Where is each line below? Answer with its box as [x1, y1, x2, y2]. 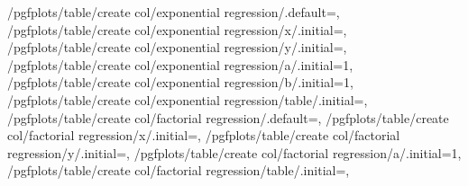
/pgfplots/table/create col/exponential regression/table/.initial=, [7, 90, 368, 109]
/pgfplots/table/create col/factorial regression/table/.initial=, [7, 161, 350, 180]
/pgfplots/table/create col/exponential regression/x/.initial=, [7, 20, 347, 39]
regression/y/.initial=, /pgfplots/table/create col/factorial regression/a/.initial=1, [7, 143, 462, 162]
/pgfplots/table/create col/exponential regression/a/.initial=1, [7, 55, 353, 74]
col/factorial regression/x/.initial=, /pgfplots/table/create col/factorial [7, 126, 400, 145]
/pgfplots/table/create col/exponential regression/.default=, [7, 3, 340, 21]
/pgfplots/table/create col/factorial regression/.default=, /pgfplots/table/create [7, 108, 449, 127]
